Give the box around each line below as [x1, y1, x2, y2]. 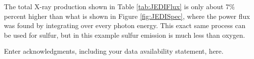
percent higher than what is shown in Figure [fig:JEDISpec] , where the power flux [4, 11, 250, 21]
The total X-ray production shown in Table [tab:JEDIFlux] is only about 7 [4, 1, 229, 11]
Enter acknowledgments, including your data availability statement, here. [4, 46, 224, 56]
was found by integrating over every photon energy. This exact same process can [4, 20, 246, 30]
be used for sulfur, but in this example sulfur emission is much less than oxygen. [4, 29, 245, 40]
